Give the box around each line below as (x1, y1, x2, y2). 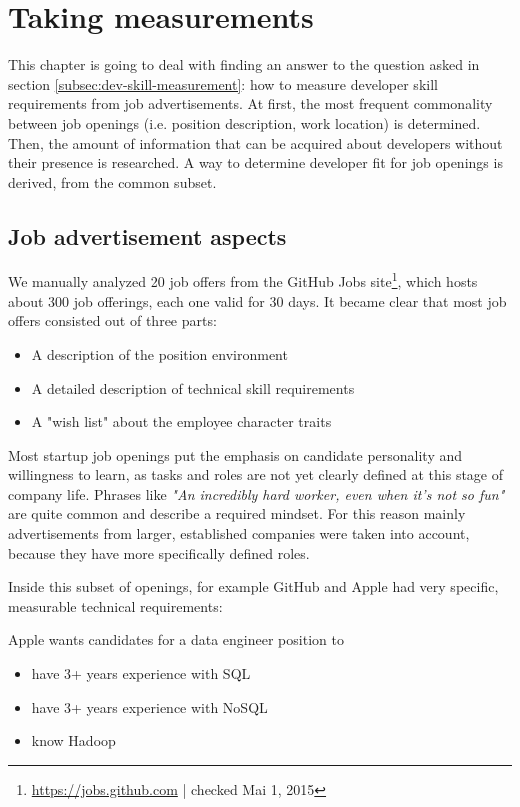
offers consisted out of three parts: (8, 310, 217, 331)
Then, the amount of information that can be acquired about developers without (8, 132, 503, 153)
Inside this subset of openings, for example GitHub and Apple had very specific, (8, 576, 499, 597)
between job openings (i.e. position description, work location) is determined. (8, 112, 481, 133)
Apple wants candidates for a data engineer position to (8, 629, 344, 650)
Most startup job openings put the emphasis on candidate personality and (8, 444, 463, 465)
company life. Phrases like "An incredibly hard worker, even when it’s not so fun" (8, 483, 505, 504)
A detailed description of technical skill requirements (31, 377, 355, 398)
